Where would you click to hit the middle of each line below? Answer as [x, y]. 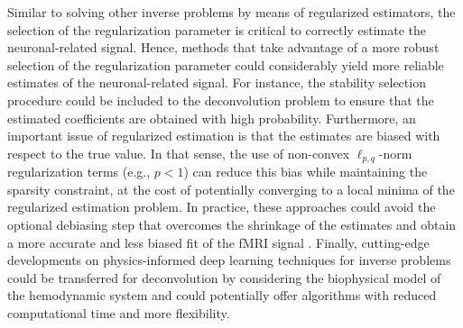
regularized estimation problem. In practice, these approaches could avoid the [222, 207]
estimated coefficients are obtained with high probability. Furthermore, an [212, 118]
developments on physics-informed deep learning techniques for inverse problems [229, 260]
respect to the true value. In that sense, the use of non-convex [179, 153]
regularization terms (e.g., [79, 172]
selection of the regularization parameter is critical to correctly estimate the [217, 29]
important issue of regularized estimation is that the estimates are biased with [224, 136]
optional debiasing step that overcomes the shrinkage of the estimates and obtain [232, 224]
